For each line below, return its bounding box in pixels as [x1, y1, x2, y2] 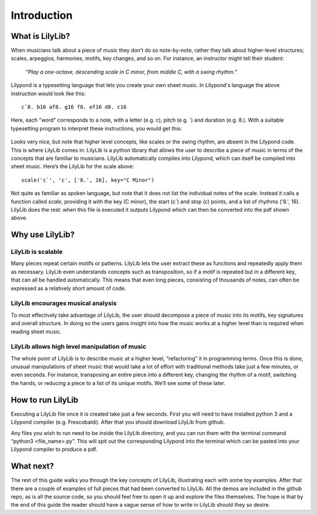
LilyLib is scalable [11, 248, 63, 256]
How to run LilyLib [11, 394, 79, 405]
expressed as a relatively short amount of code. [11, 285, 126, 292]
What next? [11, 462, 54, 471]
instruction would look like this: [11, 90, 86, 97]
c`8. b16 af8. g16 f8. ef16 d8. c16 [21, 103, 127, 111]
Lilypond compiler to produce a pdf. [11, 446, 97, 453]
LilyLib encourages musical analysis [11, 299, 117, 307]
